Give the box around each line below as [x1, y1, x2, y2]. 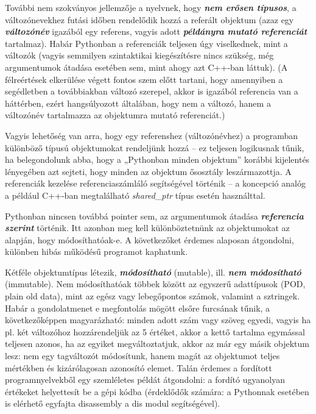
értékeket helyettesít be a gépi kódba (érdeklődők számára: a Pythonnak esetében [5, 385, 309, 398]
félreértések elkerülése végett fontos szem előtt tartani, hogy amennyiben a [5, 73, 283, 85]
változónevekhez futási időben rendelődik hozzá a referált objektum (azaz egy [5, 13, 294, 26]
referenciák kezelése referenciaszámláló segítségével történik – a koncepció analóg [5, 177, 306, 190]
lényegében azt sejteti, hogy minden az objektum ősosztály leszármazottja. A [5, 165, 292, 177]
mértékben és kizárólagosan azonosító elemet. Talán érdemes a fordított [5, 361, 272, 374]
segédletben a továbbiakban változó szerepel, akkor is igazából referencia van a [5, 85, 298, 98]
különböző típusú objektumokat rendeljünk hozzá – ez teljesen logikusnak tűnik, [5, 141, 304, 154]
